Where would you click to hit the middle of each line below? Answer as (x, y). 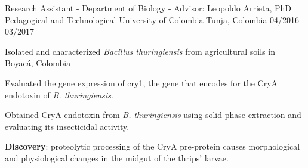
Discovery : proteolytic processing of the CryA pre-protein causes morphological (153, 146)
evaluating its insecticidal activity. (67, 126)
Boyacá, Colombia (38, 63)
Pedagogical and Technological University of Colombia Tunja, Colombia (136, 19)
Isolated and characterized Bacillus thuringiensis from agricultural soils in (140, 51)
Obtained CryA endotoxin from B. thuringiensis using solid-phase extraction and (153, 115)
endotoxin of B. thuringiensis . (59, 94)
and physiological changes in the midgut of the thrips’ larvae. (117, 158)
